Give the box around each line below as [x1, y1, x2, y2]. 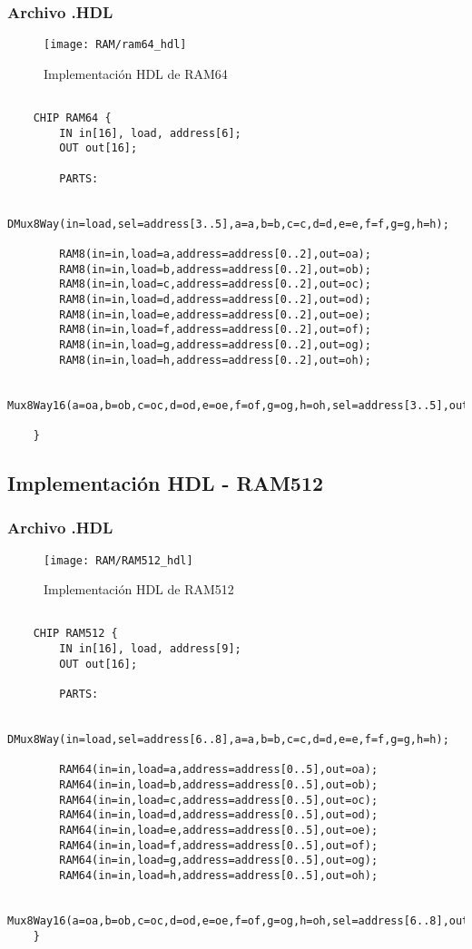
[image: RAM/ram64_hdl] [44, 38, 187, 52]
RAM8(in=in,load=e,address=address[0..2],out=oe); [59, 308, 371, 321]
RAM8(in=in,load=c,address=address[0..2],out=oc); [59, 278, 371, 291]
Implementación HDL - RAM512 [7, 468, 324, 496]
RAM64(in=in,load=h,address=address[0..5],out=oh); [59, 868, 379, 882]
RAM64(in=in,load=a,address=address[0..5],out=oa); [59, 763, 379, 777]
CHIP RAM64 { [33, 112, 112, 125]
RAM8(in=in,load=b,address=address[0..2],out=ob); [59, 262, 371, 276]
